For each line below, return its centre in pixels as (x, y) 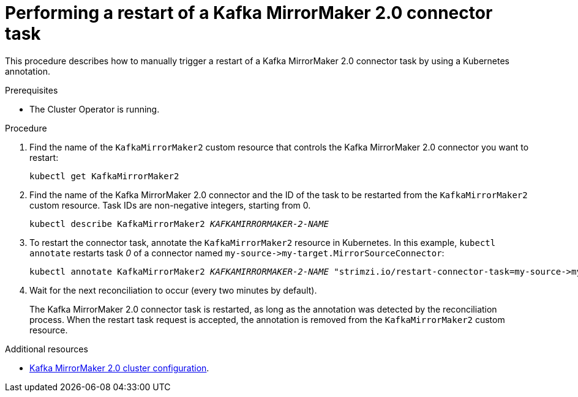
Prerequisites (32, 90)
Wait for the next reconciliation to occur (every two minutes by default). (173, 290)
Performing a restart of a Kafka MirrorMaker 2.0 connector (249, 13)
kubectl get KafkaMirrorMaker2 (104, 176)
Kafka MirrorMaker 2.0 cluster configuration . (119, 368)
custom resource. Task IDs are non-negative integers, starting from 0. (170, 205)
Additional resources (47, 349)
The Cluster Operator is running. (95, 109)
